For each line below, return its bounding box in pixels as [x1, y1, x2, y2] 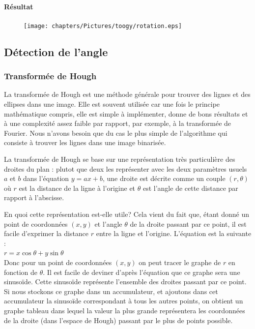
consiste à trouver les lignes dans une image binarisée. [4, 137, 166, 148]
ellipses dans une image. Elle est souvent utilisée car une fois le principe [4, 99, 220, 109]
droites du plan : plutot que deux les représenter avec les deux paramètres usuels [4, 163, 247, 174]
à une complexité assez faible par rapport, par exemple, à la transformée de [4, 118, 231, 128]
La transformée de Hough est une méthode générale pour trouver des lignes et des [4, 89, 251, 99]
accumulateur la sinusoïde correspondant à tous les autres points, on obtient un [4, 296, 243, 306]
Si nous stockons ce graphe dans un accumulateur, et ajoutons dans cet [4, 286, 218, 296]
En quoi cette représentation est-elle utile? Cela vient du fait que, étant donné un [4, 209, 249, 219]
